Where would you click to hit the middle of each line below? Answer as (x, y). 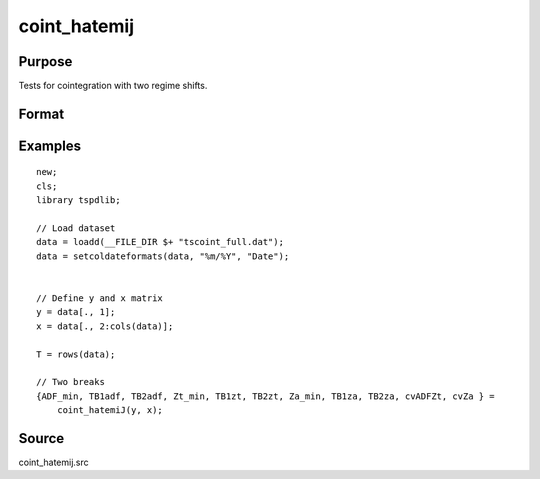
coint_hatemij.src (53, 462)
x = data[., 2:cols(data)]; (105, 326)
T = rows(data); (76, 354)
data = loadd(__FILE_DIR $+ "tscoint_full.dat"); (160, 242)
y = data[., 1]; (76, 312)
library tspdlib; (78, 200)
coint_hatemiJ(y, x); (110, 410)
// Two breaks (70, 382)
